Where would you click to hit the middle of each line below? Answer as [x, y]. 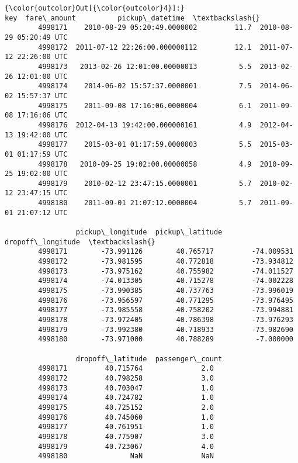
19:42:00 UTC [42, 135]
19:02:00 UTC [42, 174]
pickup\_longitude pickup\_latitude [149, 232]
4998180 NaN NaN [126, 456]
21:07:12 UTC [42, 213]
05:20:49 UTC [42, 37]
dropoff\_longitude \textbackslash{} [80, 242]
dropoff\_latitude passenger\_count [149, 359]
